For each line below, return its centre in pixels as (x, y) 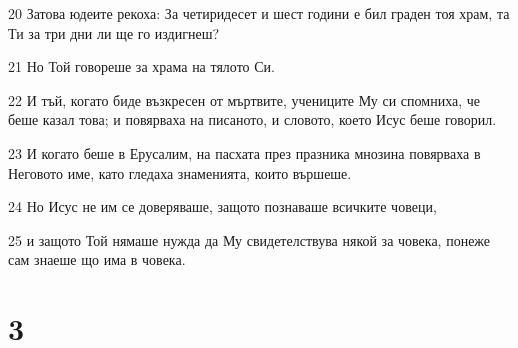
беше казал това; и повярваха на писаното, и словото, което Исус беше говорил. (252, 119)
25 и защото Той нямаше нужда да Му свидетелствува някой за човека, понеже (249, 239)
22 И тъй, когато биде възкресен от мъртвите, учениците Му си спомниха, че (244, 99)
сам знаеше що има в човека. (97, 259)
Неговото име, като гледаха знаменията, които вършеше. (180, 172)
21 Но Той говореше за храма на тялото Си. (141, 66)
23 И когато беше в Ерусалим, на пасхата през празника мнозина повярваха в (244, 152)
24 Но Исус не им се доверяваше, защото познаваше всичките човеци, (222, 206)
